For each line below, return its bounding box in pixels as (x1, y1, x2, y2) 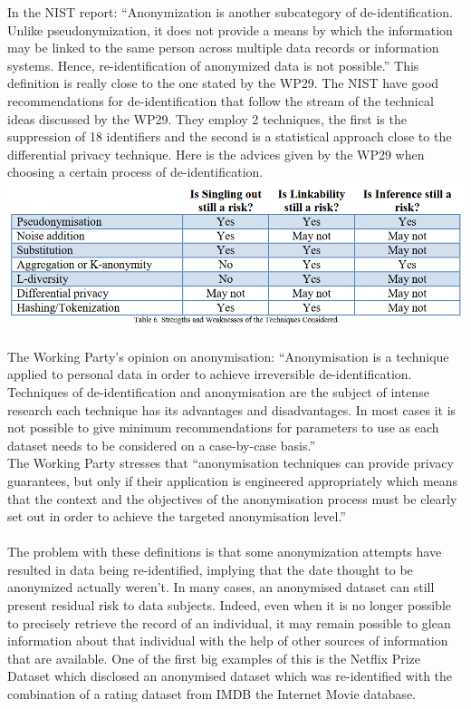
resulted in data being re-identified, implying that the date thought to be (7, 559, 413, 578)
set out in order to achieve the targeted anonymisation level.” (7, 507, 346, 526)
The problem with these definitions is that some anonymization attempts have (7, 542, 442, 561)
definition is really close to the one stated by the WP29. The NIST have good (7, 73, 439, 92)
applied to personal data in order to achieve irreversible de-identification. (7, 364, 412, 384)
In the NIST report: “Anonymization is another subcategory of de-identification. (7, 3, 453, 21)
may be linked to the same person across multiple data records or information (7, 38, 439, 57)
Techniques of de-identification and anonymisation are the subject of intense (7, 382, 429, 401)
